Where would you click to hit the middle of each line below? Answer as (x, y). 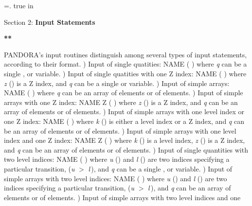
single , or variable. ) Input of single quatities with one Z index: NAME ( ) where (125, 73)
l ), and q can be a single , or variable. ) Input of (160, 168)
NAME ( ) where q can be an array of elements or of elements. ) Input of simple (124, 93)
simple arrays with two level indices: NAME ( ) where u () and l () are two (116, 178)
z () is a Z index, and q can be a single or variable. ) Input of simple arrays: (117, 83)
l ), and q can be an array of (189, 188)
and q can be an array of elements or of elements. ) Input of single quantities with (126, 149)
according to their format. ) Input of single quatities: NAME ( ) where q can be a (126, 64)
